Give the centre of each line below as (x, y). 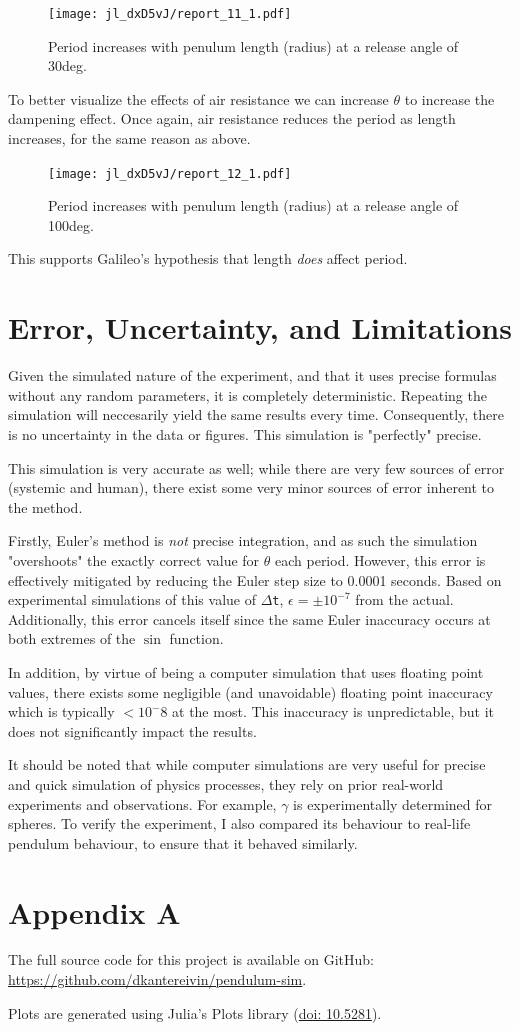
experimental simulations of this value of (132, 599)
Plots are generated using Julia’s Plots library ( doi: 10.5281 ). (195, 1012)
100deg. (71, 224)
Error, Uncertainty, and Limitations (260, 327)
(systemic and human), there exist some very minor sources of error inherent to (251, 487)
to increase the (449, 98)
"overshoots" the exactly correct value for (134, 559)
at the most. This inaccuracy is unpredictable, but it (333, 711)
